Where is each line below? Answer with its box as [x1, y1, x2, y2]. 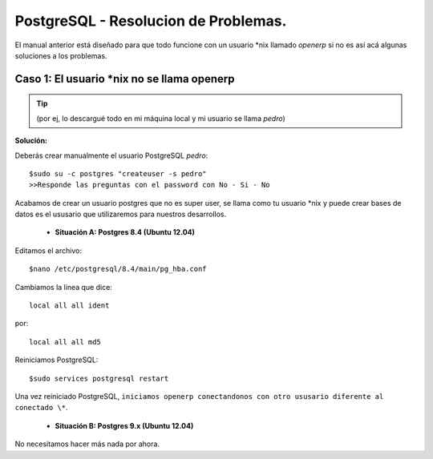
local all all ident [29, 301, 110, 310]
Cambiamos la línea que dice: [14, 282, 112, 292]
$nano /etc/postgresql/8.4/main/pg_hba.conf [29, 264, 208, 274]
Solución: [14, 136, 48, 146]
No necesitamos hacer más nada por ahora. [14, 439, 160, 449]
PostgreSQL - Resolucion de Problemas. [14, 12, 287, 30]
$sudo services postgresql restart [29, 373, 169, 383]
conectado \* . [14, 403, 68, 413]
